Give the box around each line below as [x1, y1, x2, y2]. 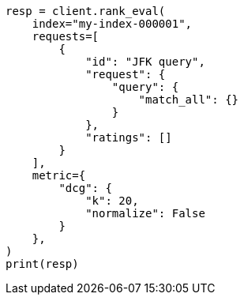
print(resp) [6, 258, 79, 270]
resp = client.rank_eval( [6, 5, 166, 17]
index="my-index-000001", [32, 17, 193, 30]
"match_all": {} [138, 93, 239, 106]
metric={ [32, 169, 86, 182]
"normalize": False [85, 207, 205, 220]
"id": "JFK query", [85, 55, 205, 68]
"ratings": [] [85, 131, 172, 144]
